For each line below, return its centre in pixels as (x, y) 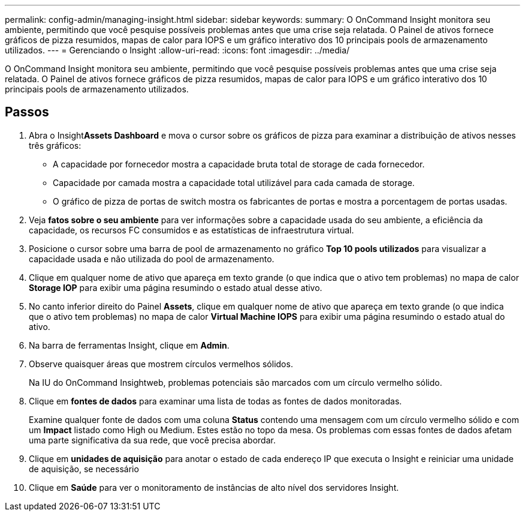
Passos (27, 112)
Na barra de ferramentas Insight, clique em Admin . (129, 345)
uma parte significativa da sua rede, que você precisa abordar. (152, 440)
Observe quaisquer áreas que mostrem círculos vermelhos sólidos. (161, 364)
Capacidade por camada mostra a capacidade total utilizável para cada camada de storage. (234, 182)
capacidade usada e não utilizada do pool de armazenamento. (152, 259)
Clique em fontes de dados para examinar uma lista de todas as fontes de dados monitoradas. (215, 401)
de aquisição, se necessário (84, 469)
